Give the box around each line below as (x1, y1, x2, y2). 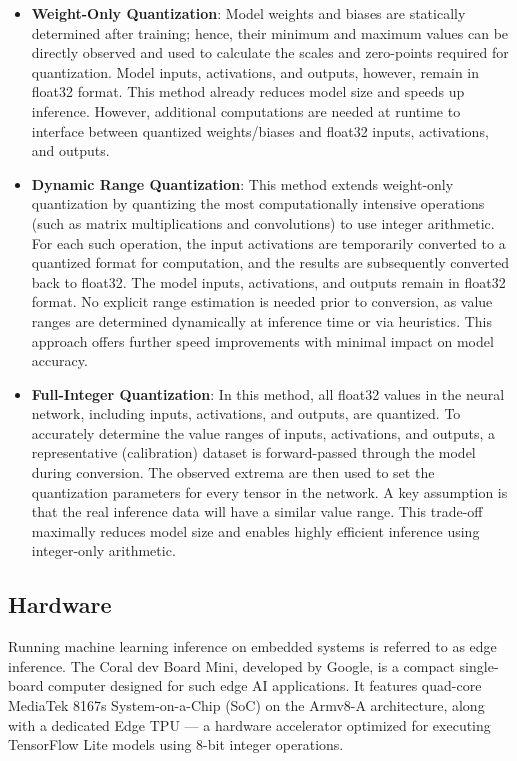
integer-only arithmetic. (31, 540, 176, 561)
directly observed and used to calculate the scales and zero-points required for (31, 42, 509, 63)
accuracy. (31, 350, 88, 371)
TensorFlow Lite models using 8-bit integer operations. (8, 734, 344, 755)
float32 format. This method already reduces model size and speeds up (31, 81, 465, 102)
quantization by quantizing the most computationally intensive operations (31, 193, 485, 214)
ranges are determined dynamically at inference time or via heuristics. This (31, 310, 492, 331)
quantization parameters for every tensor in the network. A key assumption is (31, 481, 508, 502)
